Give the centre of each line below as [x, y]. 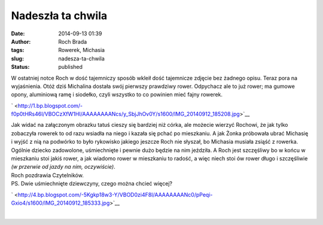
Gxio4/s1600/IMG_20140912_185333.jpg [60, 203]
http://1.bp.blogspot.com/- [50, 105]
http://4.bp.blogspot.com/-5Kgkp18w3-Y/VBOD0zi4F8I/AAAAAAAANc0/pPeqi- [115, 194]
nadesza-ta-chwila [81, 58]
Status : [20, 67]
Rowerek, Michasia [81, 50]
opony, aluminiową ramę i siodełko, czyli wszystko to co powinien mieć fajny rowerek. [117, 95]
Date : [18, 34]
